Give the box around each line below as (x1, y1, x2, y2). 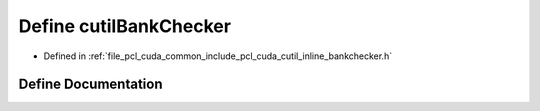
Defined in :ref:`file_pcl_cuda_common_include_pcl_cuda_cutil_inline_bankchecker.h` (43, 50, 393, 62)
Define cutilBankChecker (18, 15, 232, 37)
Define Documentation (18, 76, 163, 93)
